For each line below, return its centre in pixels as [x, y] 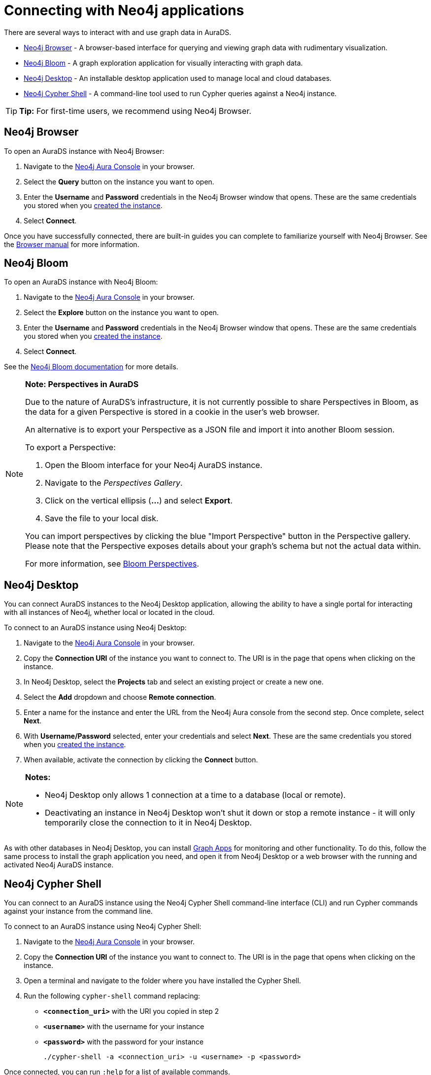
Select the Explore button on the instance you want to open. [121, 313]
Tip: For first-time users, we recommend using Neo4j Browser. [135, 111]
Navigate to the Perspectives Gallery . [114, 483]
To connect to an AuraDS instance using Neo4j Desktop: [95, 628]
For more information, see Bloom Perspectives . [112, 564]
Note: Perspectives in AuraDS [82, 384]
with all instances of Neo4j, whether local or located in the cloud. [109, 612]
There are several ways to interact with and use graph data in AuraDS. [118, 32]
